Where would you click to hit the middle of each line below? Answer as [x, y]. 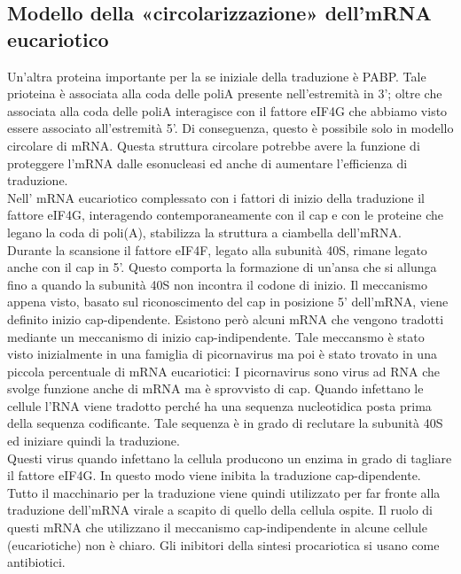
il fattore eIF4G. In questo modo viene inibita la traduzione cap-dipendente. [214, 475]
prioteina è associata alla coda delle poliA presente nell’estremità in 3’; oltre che [225, 93]
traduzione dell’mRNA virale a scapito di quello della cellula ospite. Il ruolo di [220, 510]
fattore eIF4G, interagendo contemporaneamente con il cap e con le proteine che [225, 215]
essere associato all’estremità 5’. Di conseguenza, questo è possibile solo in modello [230, 128]
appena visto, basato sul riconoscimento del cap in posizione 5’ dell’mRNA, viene [228, 302]
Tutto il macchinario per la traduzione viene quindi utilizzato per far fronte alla [224, 492]
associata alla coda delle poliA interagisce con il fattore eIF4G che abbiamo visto [227, 110]
